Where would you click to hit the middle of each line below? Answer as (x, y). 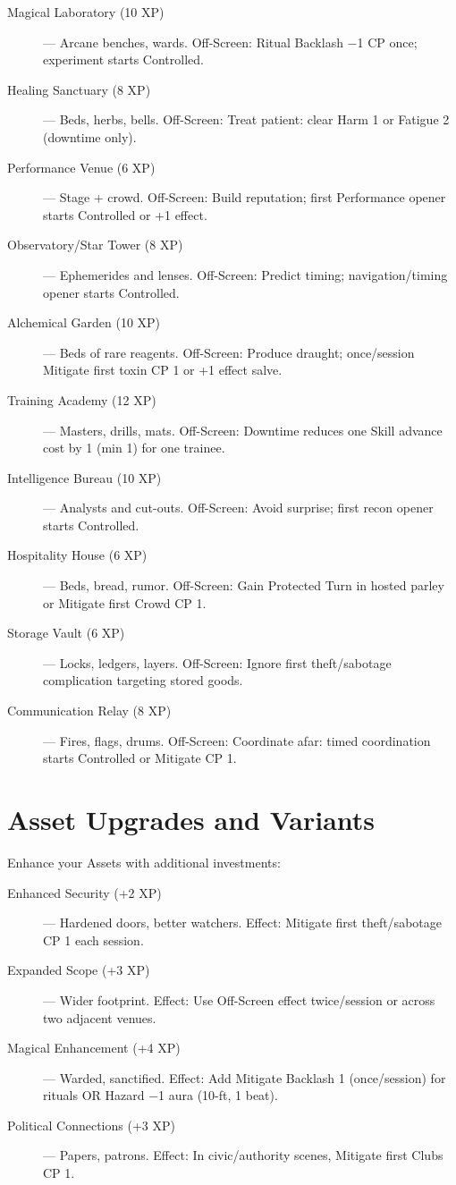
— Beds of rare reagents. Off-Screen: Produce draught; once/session (229, 352)
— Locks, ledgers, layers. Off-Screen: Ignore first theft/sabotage (217, 662)
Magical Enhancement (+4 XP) (94, 1048)
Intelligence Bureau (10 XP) (84, 477)
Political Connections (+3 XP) (91, 1125)
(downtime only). (90, 136)
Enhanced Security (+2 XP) (84, 892)
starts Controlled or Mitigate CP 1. (140, 758)
